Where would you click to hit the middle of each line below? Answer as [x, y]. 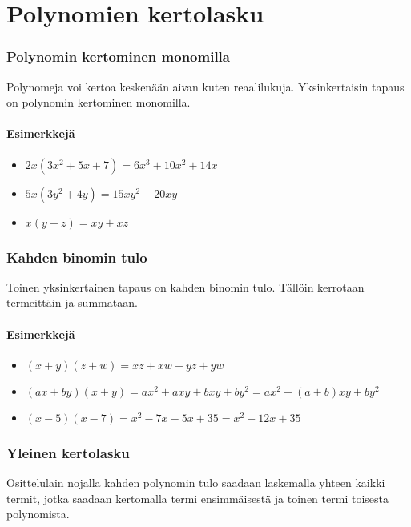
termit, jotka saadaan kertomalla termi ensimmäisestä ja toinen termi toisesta [197, 498]
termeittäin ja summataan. [72, 302]
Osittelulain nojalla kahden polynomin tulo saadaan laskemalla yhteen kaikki [196, 482]
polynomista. [38, 514]
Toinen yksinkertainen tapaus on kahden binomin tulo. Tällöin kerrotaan [185, 286]
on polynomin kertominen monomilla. [99, 102]
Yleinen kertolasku [68, 452]
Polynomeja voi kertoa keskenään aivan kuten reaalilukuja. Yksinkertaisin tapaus [205, 86]
